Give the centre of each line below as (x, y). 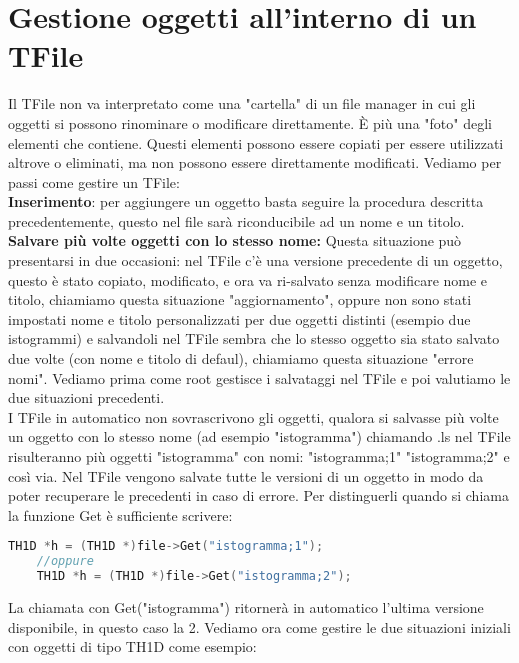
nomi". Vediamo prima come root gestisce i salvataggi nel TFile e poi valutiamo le (259, 377)
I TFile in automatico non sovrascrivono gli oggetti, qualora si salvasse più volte (253, 416)
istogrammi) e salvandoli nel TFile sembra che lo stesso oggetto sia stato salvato (254, 338)
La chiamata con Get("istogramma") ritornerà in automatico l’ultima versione (246, 607)
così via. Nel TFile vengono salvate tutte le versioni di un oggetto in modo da (246, 475)
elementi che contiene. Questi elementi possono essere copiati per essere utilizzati (256, 142)
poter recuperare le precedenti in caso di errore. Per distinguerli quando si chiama (258, 495)
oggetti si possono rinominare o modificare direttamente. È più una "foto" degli (250, 122)
